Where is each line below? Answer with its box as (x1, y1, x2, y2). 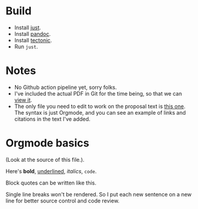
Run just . (14, 43, 38, 50)
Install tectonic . (14, 36, 52, 44)
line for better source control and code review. (5, 197, 120, 204)
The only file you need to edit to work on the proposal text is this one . (14, 103, 186, 110)
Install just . (14, 24, 41, 31)
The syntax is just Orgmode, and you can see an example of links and (14, 109, 186, 116)
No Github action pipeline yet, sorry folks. (14, 84, 117, 91)
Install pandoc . (14, 30, 51, 37)
